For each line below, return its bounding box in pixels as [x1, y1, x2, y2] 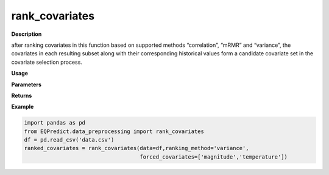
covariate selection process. [11, 58, 82, 66]
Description [11, 30, 42, 38]
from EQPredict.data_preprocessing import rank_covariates [24, 128, 204, 135]
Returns [11, 92, 32, 99]
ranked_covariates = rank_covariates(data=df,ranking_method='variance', [24, 145, 249, 152]
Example [11, 103, 34, 111]
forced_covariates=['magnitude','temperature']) [140, 153, 288, 160]
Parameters [11, 81, 42, 88]
